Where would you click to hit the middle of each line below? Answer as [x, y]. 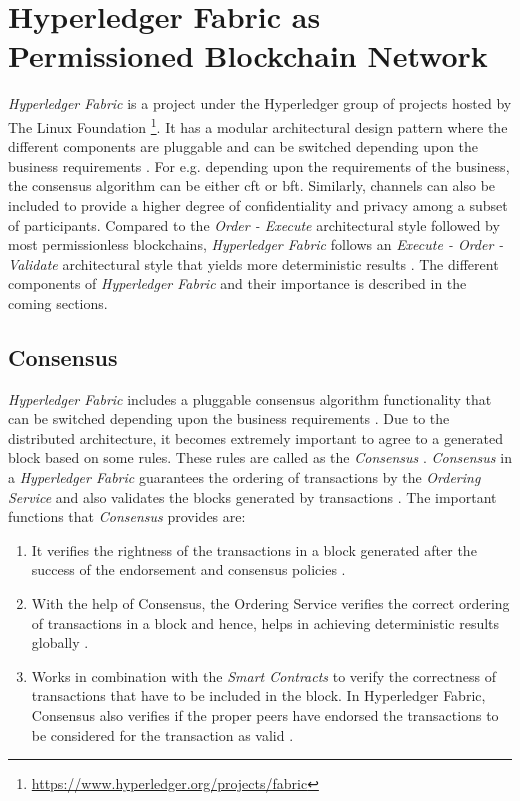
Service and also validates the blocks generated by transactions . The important [252, 496]
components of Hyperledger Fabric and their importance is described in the [237, 283]
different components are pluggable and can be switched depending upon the [243, 146]
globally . [60, 642]
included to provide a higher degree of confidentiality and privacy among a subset [258, 204]
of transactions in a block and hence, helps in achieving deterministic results [265, 622]
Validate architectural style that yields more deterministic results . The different [253, 263]
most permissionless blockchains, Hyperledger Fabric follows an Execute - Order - [256, 244]
